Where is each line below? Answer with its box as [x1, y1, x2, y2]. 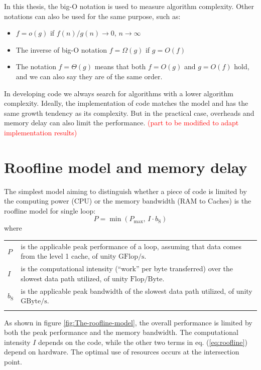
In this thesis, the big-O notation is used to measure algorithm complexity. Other [4, 1, 254, 11]
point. [4, 356, 22, 366]
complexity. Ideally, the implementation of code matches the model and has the [4, 98, 248, 108]
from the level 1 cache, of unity [21, 251, 116, 261]
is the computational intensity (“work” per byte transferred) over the [21, 263, 233, 274]
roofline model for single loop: [4, 205, 96, 216]
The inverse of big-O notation [16, 44, 107, 55]
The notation [16, 61, 56, 72]
